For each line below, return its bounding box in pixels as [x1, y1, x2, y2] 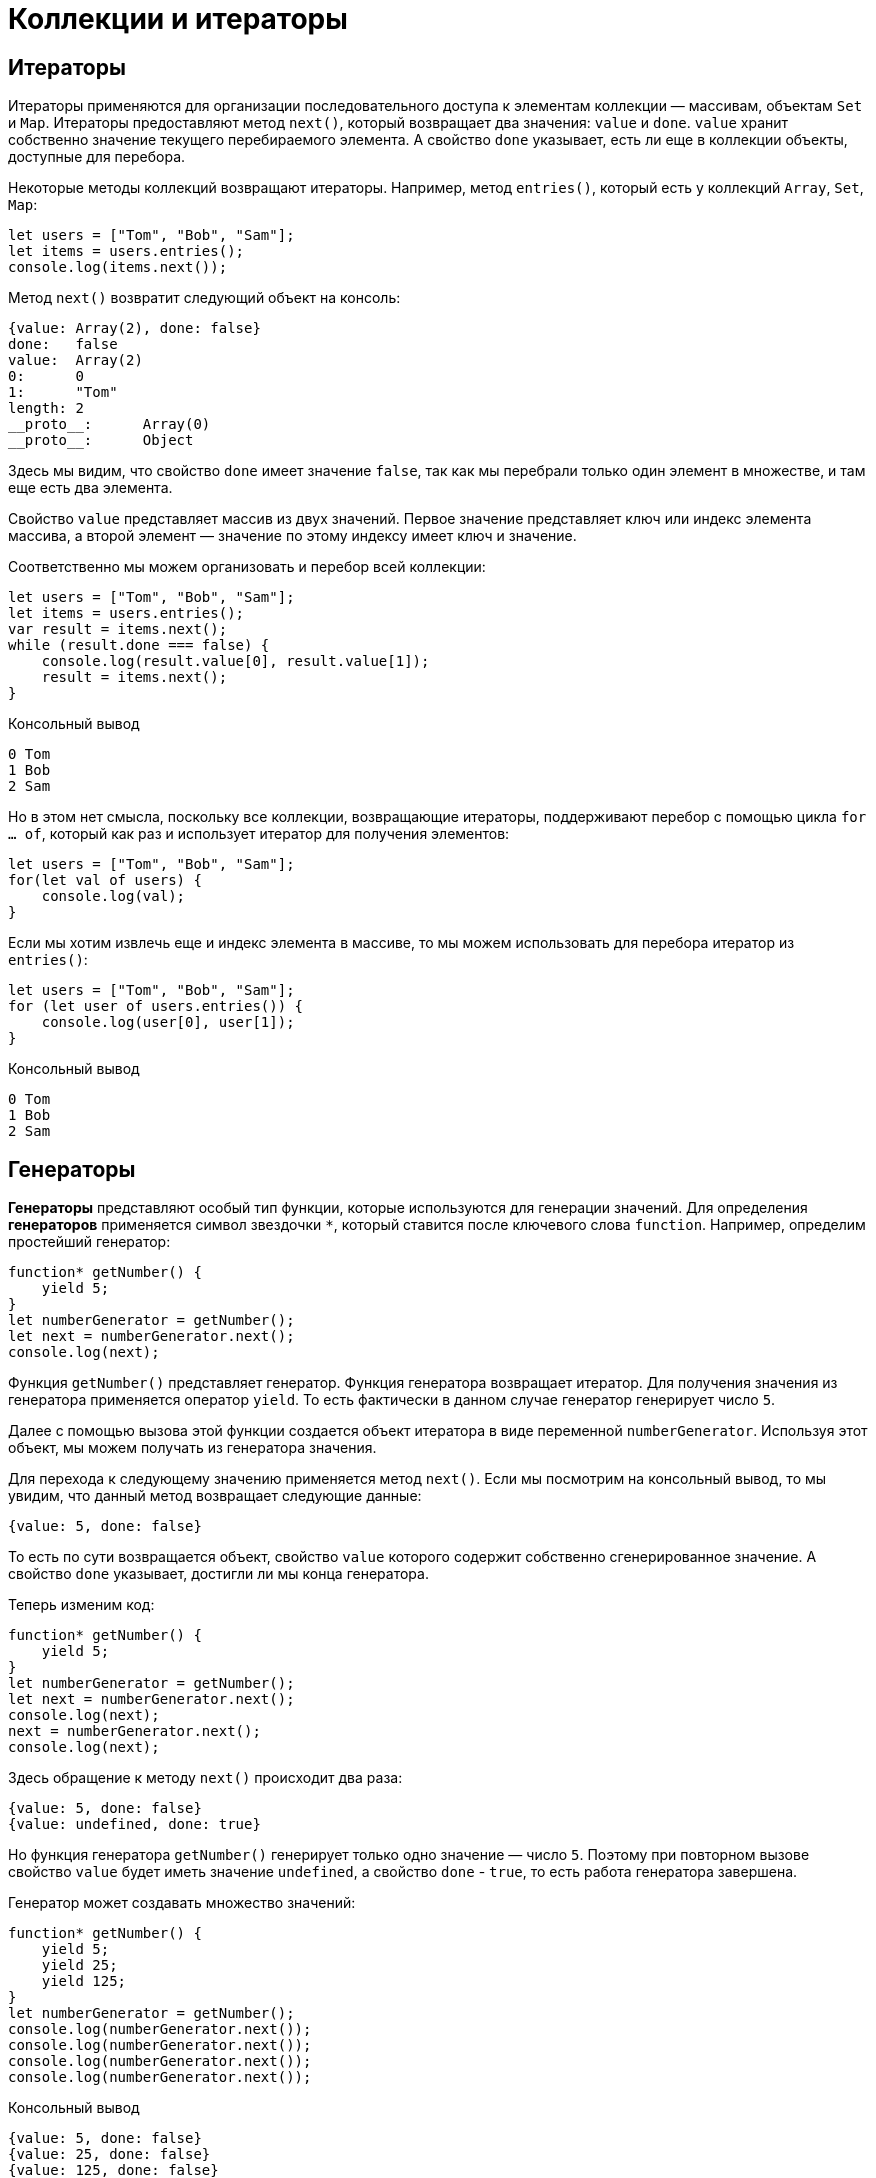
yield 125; [41, 1973, 127, 1990]
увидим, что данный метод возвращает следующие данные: [8, 1487, 422, 1505]
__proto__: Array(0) [8, 416, 211, 433]
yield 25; [41, 1957, 118, 1974]
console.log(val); [41, 888, 186, 905]
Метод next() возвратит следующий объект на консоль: [8, 289, 401, 307]
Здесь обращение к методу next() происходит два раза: [8, 1769, 403, 1787]
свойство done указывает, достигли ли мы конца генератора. [8, 1565, 429, 1583]
